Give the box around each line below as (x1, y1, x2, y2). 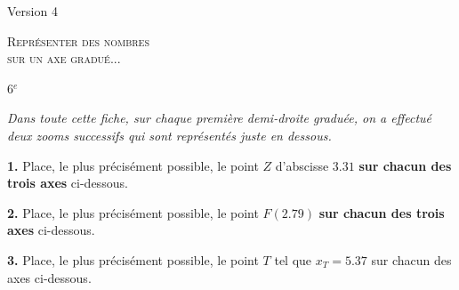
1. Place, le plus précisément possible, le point (7, 156, 259, 174)
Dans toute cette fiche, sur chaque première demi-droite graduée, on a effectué (7, 109, 432, 127)
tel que (274, 250, 312, 269)
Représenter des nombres (7, 31, 149, 50)
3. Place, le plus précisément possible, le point (7, 250, 259, 269)
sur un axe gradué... (7, 49, 121, 68)
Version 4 (7, 2, 58, 20)
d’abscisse (275, 156, 329, 174)
